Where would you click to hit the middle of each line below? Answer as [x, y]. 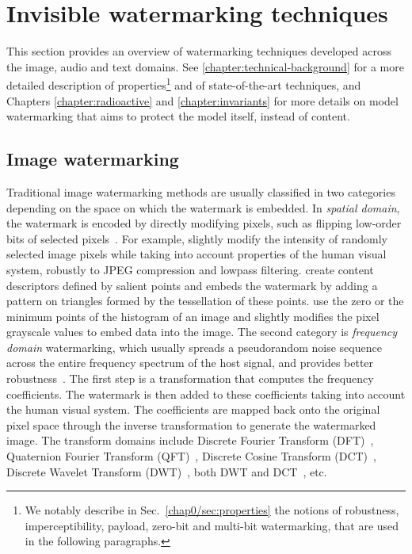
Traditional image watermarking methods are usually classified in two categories [201, 191]
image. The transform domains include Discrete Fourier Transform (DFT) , [190, 440]
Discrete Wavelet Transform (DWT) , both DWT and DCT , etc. [167, 471]
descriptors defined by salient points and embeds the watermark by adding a [192, 285]
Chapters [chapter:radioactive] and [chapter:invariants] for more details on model [202, 100]
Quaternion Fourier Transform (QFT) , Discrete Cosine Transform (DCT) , [191, 456]
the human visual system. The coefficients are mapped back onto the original [193, 409]
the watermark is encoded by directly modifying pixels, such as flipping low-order [204, 223]
